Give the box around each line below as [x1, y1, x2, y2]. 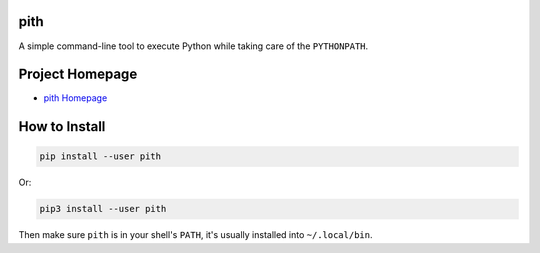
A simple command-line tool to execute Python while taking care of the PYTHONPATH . [18, 40, 369, 52]
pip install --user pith [39, 151, 162, 162]
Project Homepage [18, 66, 138, 83]
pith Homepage [43, 92, 108, 104]
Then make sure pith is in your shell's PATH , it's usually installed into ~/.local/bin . [18, 229, 373, 241]
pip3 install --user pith [39, 203, 167, 215]
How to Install [18, 118, 106, 135]
